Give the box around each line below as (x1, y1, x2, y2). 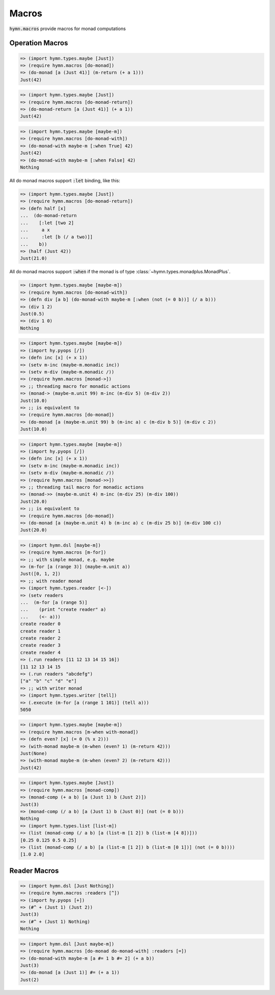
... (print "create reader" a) (20, 607, 106, 612)
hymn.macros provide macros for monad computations (9, 26, 126, 32)
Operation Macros (9, 39, 68, 48)
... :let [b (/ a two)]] (20, 234, 93, 240)
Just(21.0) (20, 255, 47, 262)
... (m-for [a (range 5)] (20, 600, 88, 605)
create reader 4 (20, 649, 61, 655)
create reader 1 (20, 628, 61, 634)
